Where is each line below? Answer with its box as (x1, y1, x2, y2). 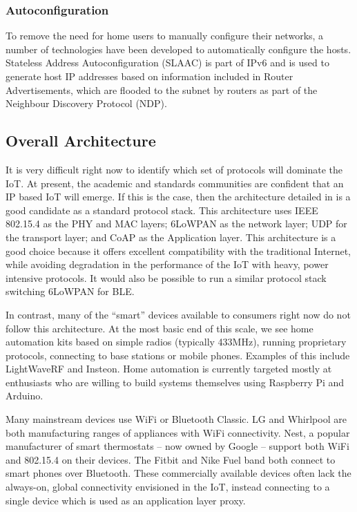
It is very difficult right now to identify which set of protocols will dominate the (6, 162, 343, 176)
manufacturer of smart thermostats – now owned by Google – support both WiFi (6, 439, 349, 453)
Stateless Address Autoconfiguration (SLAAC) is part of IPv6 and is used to (6, 55, 329, 70)
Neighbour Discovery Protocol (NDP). (6, 96, 167, 111)
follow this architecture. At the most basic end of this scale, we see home (6, 321, 313, 335)
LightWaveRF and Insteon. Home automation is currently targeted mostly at (6, 361, 332, 376)
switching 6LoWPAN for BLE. (6, 284, 135, 298)
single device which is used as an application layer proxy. (6, 493, 246, 507)
